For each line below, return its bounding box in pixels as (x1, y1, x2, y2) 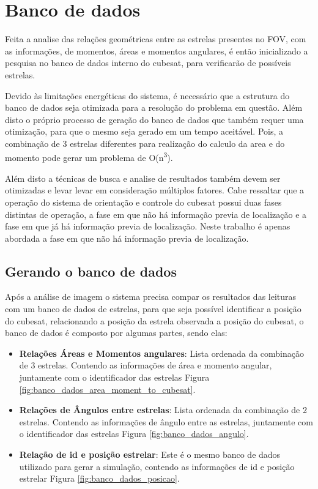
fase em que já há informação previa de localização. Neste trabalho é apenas (5, 220, 290, 233)
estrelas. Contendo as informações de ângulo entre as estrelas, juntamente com (19, 415, 313, 428)
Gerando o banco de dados (5, 261, 177, 280)
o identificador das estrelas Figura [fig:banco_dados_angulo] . (19, 427, 249, 440)
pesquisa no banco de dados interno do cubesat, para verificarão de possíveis (5, 56, 291, 69)
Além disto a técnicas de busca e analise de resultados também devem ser (5, 171, 281, 184)
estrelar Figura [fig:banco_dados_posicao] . (19, 472, 180, 485)
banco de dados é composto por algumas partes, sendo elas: (5, 326, 227, 339)
